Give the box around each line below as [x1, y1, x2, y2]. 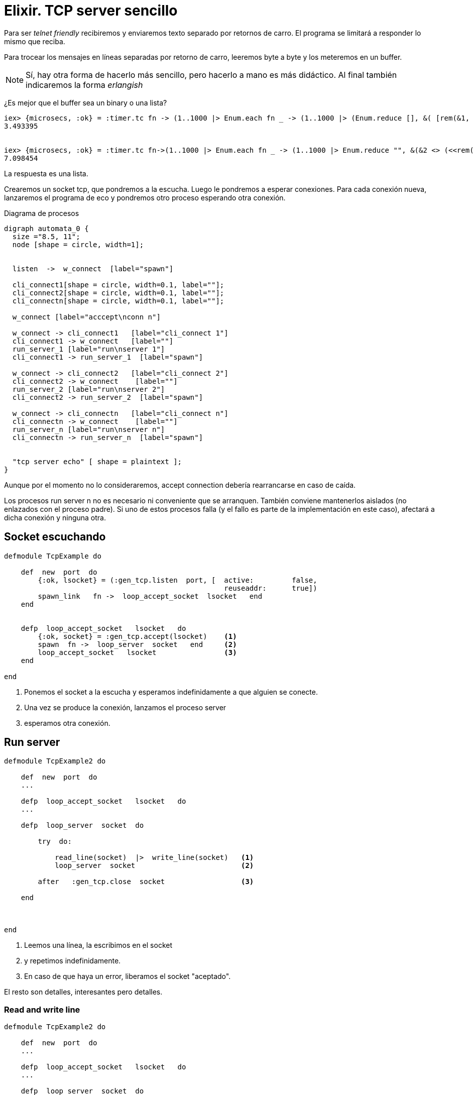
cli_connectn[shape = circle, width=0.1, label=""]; [12, 296, 224, 305]
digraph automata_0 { [4, 224, 89, 233]
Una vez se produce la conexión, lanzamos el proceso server [24, 703, 226, 712]
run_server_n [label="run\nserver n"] [12, 425, 165, 433]
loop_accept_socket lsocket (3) [38, 648, 237, 656]
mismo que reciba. [4, 37, 65, 46]
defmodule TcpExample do [4, 552, 101, 560]
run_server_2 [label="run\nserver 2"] [12, 385, 165, 393]
